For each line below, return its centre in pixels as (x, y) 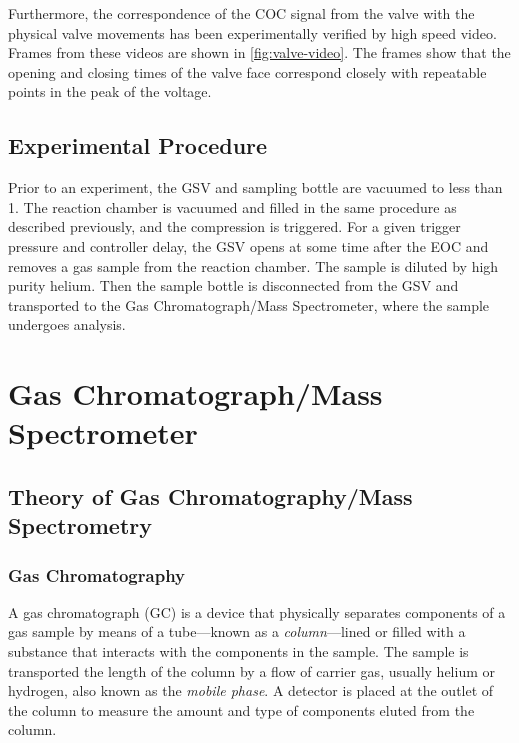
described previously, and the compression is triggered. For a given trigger (234, 226)
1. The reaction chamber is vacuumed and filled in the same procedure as (232, 206)
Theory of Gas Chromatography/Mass (210, 495)
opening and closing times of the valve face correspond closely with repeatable (247, 71)
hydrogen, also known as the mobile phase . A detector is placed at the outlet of (251, 690)
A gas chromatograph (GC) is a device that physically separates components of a (257, 611)
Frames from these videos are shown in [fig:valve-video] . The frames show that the (259, 52)
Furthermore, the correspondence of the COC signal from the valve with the (241, 13)
